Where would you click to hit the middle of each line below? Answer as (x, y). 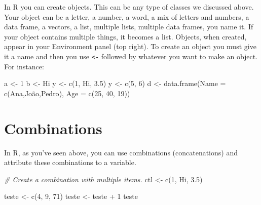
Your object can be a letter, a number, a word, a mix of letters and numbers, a (127, 16)
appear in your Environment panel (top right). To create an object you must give (130, 46)
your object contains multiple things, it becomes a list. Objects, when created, (125, 36)
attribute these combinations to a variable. (70, 162)
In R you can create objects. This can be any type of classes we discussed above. (129, 7)
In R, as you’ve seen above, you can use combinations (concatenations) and (121, 152)
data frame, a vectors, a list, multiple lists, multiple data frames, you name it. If (129, 27)
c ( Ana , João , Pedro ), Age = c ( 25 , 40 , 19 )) (67, 93)
